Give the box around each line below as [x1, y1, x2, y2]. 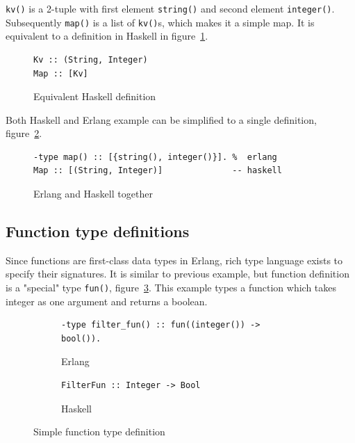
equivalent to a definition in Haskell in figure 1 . [6, 29, 208, 43]
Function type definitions [6, 220, 190, 242]
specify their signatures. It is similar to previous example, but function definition [6, 266, 349, 281]
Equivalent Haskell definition [33, 89, 156, 104]
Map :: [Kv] [33, 68, 88, 79]
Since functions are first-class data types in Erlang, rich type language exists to [6, 252, 343, 267]
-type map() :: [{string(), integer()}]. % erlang [33, 152, 277, 162]
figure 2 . [6, 126, 42, 140]
